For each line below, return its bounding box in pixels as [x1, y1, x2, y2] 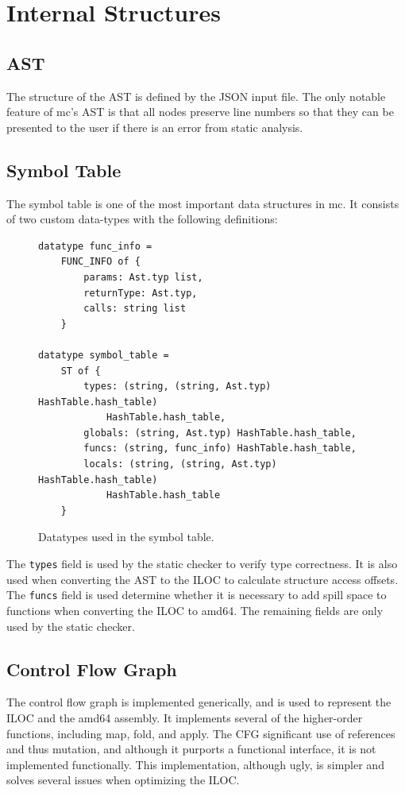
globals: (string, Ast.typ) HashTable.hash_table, [83, 427, 357, 439]
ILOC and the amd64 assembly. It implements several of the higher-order [6, 709, 363, 725]
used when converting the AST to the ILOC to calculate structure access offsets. [6, 571, 399, 587]
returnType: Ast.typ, [83, 287, 198, 299]
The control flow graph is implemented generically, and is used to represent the [6, 694, 391, 710]
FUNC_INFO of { [60, 256, 141, 268]
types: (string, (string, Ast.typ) [83, 381, 272, 393]
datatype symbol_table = [38, 349, 169, 361]
